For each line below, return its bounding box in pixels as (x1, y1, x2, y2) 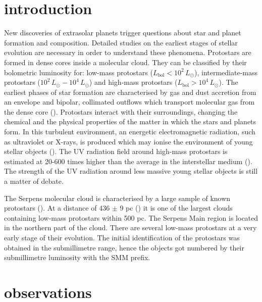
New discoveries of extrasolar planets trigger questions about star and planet (4, 27, 241, 38)
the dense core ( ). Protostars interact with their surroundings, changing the (4, 106, 238, 117)
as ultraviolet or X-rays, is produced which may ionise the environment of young (4, 136, 253, 146)
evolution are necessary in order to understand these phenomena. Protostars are (4, 47, 251, 58)
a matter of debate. (4, 176, 64, 186)
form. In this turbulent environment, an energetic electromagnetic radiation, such (4, 126, 255, 137)
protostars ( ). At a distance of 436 (4, 203, 110, 213)
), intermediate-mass (194, 67, 257, 77)
